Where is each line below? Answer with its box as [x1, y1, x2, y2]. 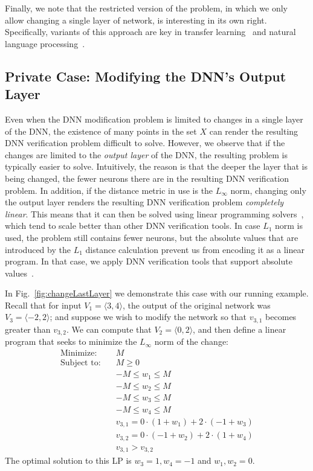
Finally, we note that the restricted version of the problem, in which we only [5, 2, 288, 14]
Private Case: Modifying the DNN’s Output [5, 66, 286, 85]
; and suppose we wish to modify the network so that [50, 310, 247, 323]
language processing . [5, 37, 85, 50]
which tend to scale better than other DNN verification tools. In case [5, 219, 260, 232]
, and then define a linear [193, 322, 286, 335]
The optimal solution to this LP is [5, 454, 132, 467]
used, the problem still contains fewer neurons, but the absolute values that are [5, 231, 298, 243]
